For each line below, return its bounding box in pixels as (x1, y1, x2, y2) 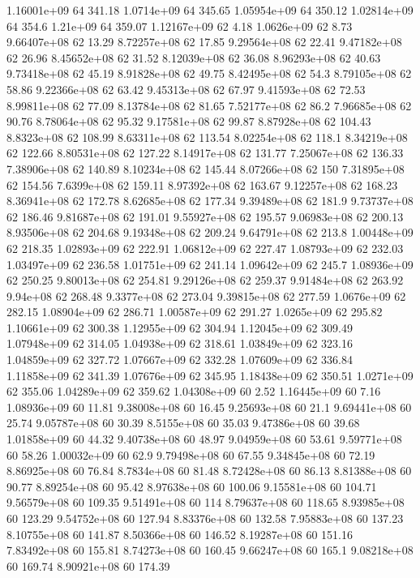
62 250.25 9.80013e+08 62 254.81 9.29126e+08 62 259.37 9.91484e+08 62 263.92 (6, 272, 404, 289)
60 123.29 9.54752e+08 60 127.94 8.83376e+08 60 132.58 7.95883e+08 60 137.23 (6, 510, 404, 526)
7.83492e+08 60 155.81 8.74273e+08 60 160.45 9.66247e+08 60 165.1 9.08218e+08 (6, 542, 414, 559)
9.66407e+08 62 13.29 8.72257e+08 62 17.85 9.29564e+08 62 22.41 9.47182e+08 (6, 33, 402, 50)
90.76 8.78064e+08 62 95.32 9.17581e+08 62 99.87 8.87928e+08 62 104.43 (6, 113, 371, 130)
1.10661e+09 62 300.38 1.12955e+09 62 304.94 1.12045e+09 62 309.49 (6, 319, 353, 336)
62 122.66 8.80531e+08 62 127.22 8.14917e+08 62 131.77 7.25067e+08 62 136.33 (6, 144, 404, 161)
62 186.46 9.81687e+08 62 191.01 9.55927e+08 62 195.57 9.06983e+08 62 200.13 (6, 208, 404, 225)
